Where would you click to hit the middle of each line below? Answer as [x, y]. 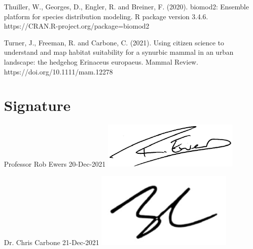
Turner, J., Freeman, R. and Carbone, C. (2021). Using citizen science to [114, 42]
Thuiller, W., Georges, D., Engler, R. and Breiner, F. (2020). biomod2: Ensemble [126, 6]
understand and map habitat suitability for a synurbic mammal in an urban [119, 52]
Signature [37, 105]
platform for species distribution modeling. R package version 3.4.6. [106, 16]
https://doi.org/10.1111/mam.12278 [58, 71]
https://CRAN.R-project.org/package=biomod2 [77, 26]
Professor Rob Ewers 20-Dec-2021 [55, 164]
